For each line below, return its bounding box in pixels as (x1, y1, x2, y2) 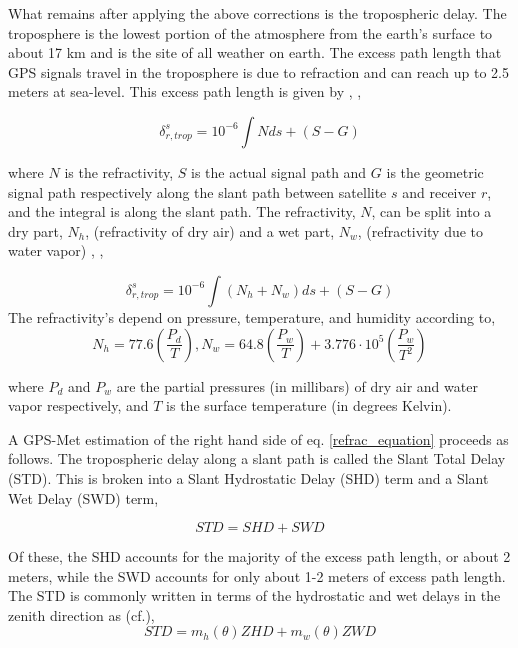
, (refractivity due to (357, 220, 484, 241)
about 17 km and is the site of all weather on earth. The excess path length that (8, 42, 502, 63)
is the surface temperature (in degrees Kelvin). (166, 395, 452, 416)
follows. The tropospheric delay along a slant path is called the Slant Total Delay (8, 448, 506, 469)
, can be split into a (371, 201, 492, 222)
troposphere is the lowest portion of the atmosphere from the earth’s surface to (8, 22, 493, 43)
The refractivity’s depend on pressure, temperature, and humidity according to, (8, 306, 496, 327)
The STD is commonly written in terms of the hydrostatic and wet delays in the (8, 585, 501, 606)
